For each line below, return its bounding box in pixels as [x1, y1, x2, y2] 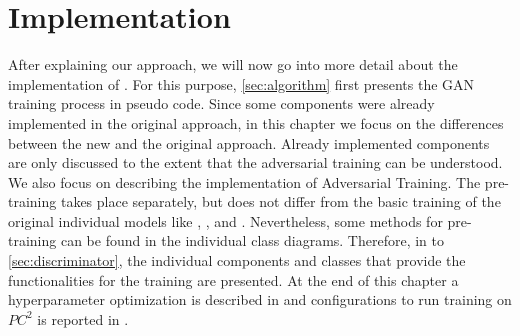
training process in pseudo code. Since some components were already [8, 93, 435, 114]
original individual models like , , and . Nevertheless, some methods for [8, 210, 443, 231]
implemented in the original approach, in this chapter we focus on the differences [8, 112, 504, 133]
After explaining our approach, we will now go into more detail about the [8, 54, 458, 75]
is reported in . [37, 308, 129, 329]
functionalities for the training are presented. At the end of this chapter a [8, 269, 459, 290]
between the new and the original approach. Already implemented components [8, 132, 490, 153]
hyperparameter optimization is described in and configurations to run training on [8, 289, 512, 310]
